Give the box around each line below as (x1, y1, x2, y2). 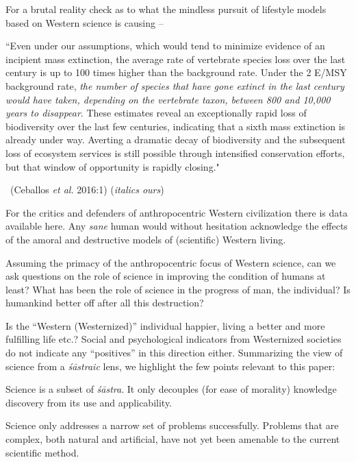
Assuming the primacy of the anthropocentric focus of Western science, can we (5, 255, 336, 269)
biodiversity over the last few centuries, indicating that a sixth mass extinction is (5, 119, 346, 133)
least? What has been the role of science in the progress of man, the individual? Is (5, 282, 351, 296)
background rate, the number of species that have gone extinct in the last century (5, 78, 344, 93)
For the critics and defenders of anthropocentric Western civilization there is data (5, 205, 348, 219)
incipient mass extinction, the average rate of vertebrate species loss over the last (5, 51, 346, 66)
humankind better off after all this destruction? (5, 295, 204, 310)
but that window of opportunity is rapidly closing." (5, 159, 220, 173)
